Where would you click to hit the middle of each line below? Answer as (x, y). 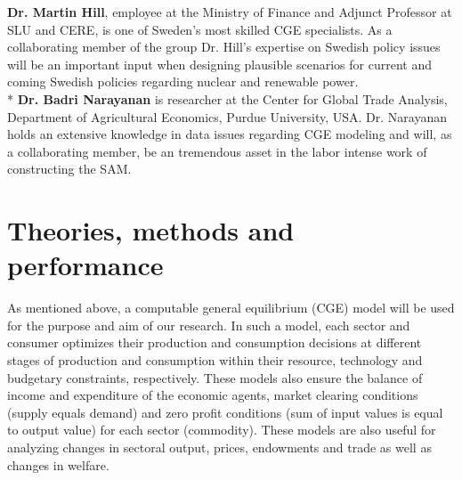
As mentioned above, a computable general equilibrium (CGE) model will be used (231, 308)
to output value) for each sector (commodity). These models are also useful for (222, 430)
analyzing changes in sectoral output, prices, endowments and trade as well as (219, 447)
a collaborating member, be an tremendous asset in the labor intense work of (217, 151)
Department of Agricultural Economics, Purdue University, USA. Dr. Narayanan (227, 116)
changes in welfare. (58, 464)
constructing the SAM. (69, 169)
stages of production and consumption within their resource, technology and (215, 360)
